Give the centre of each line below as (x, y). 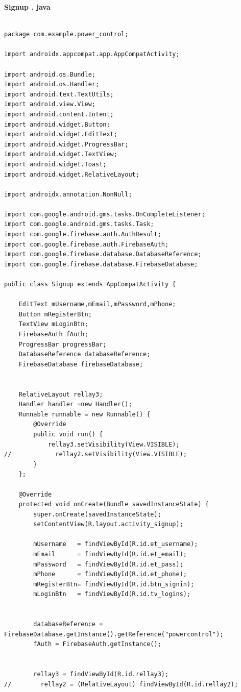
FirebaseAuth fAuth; (53, 334)
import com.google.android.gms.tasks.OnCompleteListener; (105, 214)
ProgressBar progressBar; (63, 344)
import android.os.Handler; (52, 84)
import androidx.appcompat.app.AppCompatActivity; (92, 54)
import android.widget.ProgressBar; (66, 144)
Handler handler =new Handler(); (75, 404)
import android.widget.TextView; (61, 154)
